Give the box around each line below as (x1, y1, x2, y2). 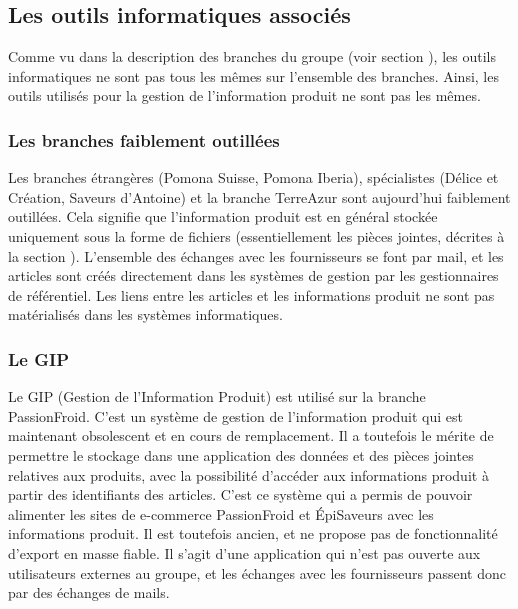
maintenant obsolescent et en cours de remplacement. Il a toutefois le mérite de (8, 425, 494, 446)
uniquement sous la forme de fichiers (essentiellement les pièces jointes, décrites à (8, 225, 505, 246)
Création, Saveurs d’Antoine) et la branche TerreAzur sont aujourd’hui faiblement (8, 186, 511, 207)
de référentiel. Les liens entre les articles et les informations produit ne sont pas (8, 284, 495, 305)
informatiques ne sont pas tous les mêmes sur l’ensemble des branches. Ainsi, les (8, 65, 499, 86)
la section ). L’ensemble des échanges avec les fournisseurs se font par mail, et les (8, 245, 504, 266)
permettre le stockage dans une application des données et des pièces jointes (8, 444, 474, 465)
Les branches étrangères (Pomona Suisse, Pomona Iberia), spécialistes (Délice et (8, 167, 499, 188)
